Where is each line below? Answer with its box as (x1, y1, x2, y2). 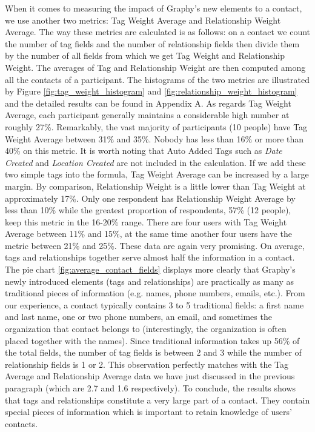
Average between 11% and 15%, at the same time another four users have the (5, 227, 292, 240)
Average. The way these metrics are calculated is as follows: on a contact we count (5, 25, 310, 38)
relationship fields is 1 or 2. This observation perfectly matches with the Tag (5, 357, 289, 370)
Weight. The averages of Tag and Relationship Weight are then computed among (5, 61, 306, 73)
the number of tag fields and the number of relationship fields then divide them (5, 37, 300, 50)
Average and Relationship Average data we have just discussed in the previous (5, 370, 295, 382)
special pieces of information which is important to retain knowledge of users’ (5, 405, 292, 418)
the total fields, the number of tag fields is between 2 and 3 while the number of (5, 346, 302, 359)
